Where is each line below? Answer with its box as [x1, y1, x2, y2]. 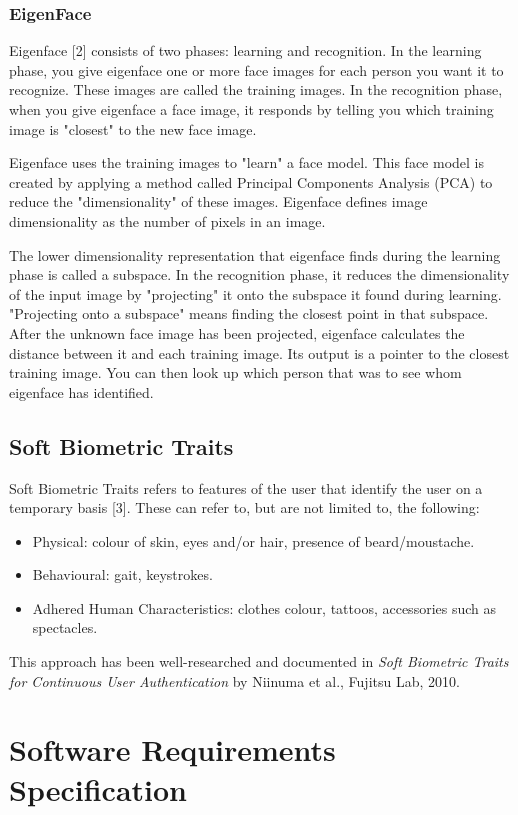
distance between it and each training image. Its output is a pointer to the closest [9, 342, 510, 363]
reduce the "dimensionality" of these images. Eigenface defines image [9, 191, 428, 212]
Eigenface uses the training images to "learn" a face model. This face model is [9, 152, 485, 173]
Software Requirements [9, 729, 336, 770]
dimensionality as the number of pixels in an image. [9, 210, 326, 231]
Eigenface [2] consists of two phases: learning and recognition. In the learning [9, 40, 482, 61]
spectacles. [32, 617, 98, 638]
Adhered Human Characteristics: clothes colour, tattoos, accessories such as [32, 597, 497, 618]
